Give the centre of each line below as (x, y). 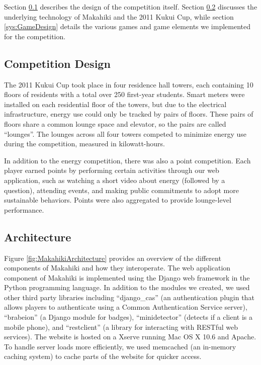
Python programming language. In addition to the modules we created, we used (127, 287)
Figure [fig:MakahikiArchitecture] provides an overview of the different (113, 258)
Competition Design (57, 63)
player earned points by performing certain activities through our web (112, 170)
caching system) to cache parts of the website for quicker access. (103, 356)
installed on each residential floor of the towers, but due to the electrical (115, 104)
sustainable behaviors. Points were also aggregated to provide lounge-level (118, 200)
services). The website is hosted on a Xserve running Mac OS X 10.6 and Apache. (130, 337)
